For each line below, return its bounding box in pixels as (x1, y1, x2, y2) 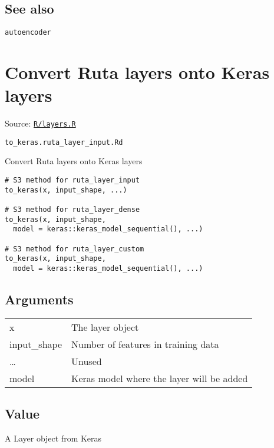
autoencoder (5, 28, 51, 37)
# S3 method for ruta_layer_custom (5, 244, 144, 253)
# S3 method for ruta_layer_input (5, 176, 140, 185)
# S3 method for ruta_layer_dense (5, 205, 140, 214)
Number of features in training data (71, 337, 219, 351)
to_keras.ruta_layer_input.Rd (5, 138, 123, 147)
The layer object (71, 320, 139, 334)
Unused (71, 354, 102, 368)
